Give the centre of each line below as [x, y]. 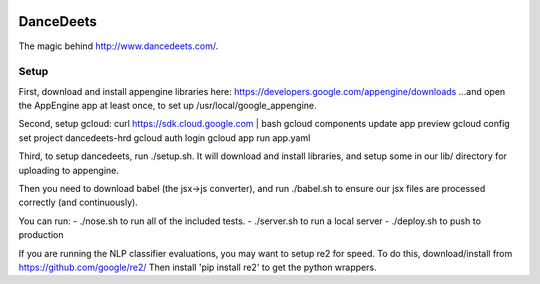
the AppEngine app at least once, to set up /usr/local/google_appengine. [167, 106]
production [41, 235]
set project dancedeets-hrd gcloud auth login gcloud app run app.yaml [164, 137]
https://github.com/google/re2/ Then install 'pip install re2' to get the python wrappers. [197, 267]
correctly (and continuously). [78, 202]
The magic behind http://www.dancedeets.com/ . [118, 46]
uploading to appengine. [69, 170]
